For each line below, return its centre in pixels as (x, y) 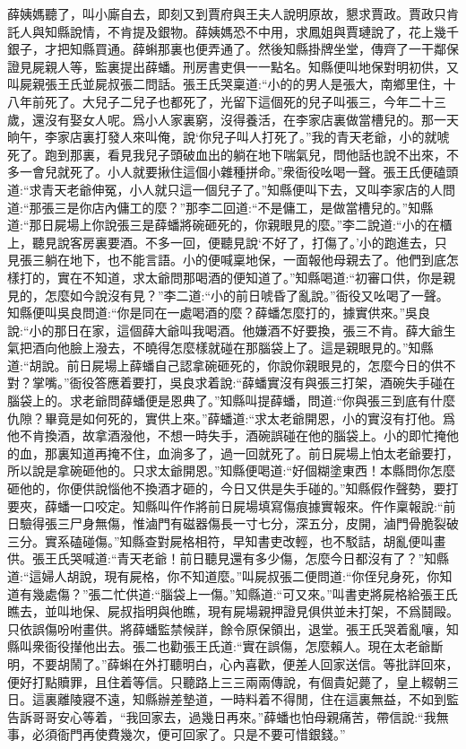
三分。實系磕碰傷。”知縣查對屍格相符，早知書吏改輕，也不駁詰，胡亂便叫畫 (227, 540)
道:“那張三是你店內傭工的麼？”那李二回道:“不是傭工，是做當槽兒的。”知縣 (220, 207)
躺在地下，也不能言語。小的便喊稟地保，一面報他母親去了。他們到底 (245, 260)
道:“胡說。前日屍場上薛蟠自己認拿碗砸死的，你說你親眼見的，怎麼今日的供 (225, 365)
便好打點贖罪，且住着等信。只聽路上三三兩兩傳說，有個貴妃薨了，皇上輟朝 (227, 681)
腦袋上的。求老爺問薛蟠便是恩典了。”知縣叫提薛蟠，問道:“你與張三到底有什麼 (232, 401)
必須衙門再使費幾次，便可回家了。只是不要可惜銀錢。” (189, 734)
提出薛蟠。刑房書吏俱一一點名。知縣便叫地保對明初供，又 (289, 66)
